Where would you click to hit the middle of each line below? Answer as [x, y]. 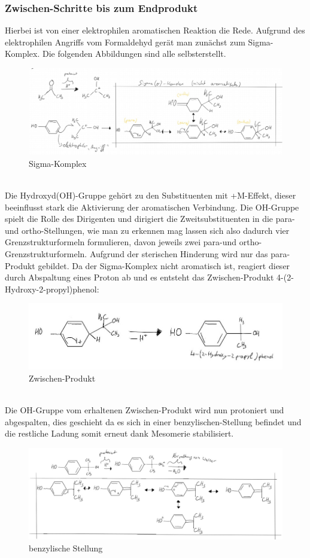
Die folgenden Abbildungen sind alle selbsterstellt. [134, 54]
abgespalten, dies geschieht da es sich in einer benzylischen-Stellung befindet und [153, 421]
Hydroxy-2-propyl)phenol [51, 289]
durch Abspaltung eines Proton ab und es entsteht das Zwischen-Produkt [139, 277]
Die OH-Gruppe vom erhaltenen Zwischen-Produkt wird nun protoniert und [145, 410]
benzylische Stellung [66, 548]
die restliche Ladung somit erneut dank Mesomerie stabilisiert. [119, 433]
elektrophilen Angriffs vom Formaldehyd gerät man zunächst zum [125, 42]
